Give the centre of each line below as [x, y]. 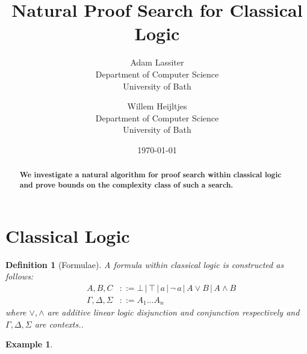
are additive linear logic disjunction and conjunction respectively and [173, 312]
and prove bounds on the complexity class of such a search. [126, 185]
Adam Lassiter [157, 62]
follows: [20, 276]
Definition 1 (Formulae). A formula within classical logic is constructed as [145, 264]
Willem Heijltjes [157, 106]
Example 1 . [29, 344]
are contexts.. [59, 324]
